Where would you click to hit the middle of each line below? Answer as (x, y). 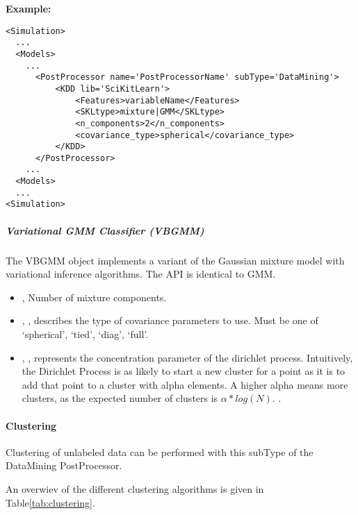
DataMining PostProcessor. (64, 465)
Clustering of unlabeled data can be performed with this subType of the (160, 451)
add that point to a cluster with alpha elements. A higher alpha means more (185, 384)
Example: (29, 8)
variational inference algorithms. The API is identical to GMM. (141, 274)
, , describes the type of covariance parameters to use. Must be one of (170, 320)
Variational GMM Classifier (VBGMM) (105, 230)
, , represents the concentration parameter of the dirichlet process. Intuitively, (187, 357)
